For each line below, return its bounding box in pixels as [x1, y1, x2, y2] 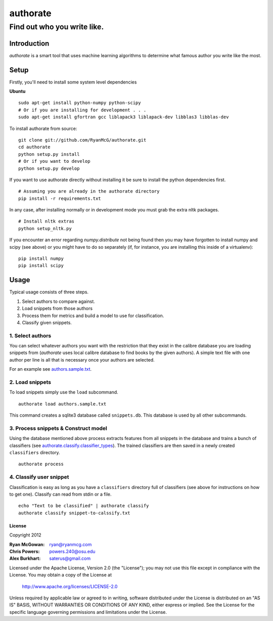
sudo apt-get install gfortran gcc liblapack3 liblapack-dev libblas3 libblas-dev [18, 114, 229, 120]
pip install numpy [18, 256, 64, 261]
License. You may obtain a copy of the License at [9, 572, 112, 578]
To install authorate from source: [9, 125, 77, 131]
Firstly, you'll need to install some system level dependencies [9, 79, 137, 85]
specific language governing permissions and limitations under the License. [9, 609, 167, 615]
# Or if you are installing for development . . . [18, 107, 147, 113]
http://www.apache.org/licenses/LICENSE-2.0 [22, 583, 118, 589]
